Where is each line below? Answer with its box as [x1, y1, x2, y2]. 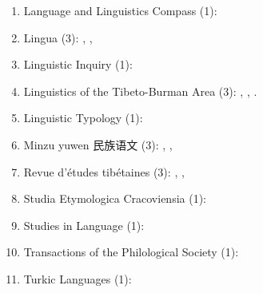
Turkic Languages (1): [23, 270, 132, 287]
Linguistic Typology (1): [23, 109, 143, 126]
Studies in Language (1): [23, 216, 145, 233]
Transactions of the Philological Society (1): [23, 244, 239, 260]
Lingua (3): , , [23, 29, 93, 46]
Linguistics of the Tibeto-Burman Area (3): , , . [23, 82, 257, 99]
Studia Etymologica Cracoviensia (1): [23, 190, 207, 207]
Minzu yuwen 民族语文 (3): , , [23, 136, 173, 152]
